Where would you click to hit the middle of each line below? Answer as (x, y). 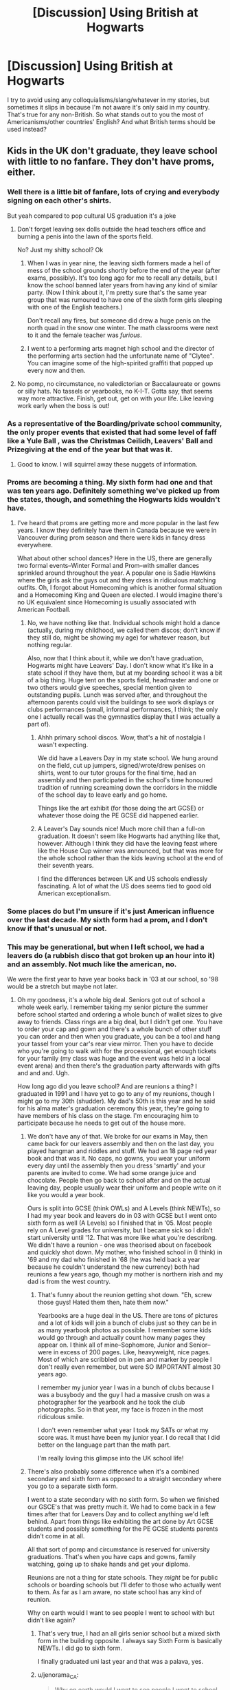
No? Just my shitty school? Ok (60, 250)
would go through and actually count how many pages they (122, 1338)
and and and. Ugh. (43, 1073)
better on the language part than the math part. (104, 1445)
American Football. (44, 610)
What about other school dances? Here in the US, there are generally (115, 558)
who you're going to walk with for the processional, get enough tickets (117, 1051)
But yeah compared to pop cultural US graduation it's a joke (92, 216)
